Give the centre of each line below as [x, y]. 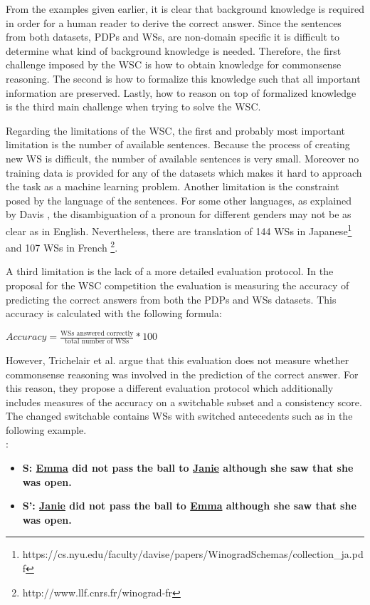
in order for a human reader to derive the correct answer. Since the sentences [174, 22]
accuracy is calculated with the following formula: [114, 313]
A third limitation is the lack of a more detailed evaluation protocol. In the [170, 271]
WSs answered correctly [97, 333]
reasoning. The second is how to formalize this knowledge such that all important [183, 78]
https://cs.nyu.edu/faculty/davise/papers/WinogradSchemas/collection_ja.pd [193, 554]
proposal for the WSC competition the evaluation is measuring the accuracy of [178, 285]
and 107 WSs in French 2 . [62, 246]
